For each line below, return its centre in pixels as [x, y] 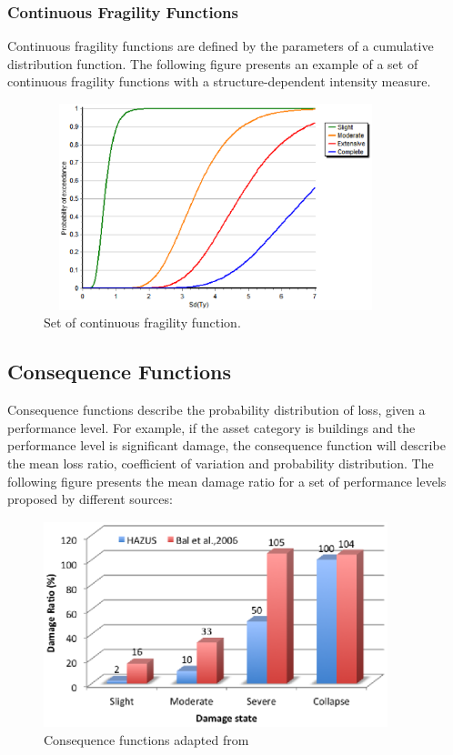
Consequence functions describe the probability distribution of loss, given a [216, 410]
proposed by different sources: [90, 499]
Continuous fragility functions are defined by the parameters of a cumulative [221, 46]
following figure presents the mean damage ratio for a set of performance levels [227, 481]
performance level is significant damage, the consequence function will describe [226, 445]
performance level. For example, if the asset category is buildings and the [211, 427]
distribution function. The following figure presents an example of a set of [213, 63]
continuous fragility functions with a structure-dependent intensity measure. [219, 81]
